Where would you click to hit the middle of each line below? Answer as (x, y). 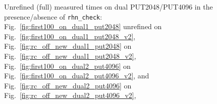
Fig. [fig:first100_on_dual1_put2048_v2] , (70, 36)
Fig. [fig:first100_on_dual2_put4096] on (67, 66)
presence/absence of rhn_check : (53, 16)
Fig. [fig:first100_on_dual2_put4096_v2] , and (77, 76)
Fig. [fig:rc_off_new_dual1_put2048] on (68, 46)
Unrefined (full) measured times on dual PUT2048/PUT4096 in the (108, 7)
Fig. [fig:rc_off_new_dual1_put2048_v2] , (70, 56)
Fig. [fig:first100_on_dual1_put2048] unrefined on (83, 26)
